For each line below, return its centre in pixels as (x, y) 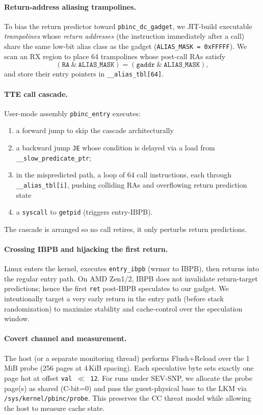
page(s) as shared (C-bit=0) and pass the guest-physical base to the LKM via (126, 388)
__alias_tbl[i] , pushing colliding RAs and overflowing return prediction (131, 184)
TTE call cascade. (36, 94)
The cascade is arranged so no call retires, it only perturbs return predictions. (126, 229)
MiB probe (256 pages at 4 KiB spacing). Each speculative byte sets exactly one (129, 368)
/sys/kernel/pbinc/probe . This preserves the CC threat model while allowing (128, 398)
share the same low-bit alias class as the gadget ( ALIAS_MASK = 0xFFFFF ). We (126, 46)
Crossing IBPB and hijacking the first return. (86, 249)
